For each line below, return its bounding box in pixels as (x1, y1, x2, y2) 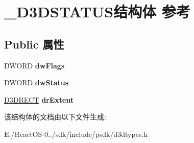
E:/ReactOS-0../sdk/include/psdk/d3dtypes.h (4, 128, 148, 139)
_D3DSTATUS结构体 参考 (4, 1, 190, 22)
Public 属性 (4, 36, 64, 52)
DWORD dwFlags (4, 60, 65, 70)
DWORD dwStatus (4, 77, 69, 88)
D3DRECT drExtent (4, 94, 74, 105)
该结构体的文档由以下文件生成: (4, 111, 106, 122)
